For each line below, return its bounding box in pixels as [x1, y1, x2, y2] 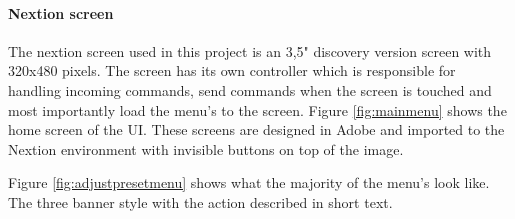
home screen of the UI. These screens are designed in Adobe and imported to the [8, 119, 505, 140]
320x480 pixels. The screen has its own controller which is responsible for [8, 60, 456, 81]
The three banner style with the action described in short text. [8, 191, 393, 212]
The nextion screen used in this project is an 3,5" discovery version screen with [8, 40, 492, 61]
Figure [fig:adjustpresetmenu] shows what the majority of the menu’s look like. [8, 172, 490, 193]
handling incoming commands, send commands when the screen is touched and [8, 79, 492, 100]
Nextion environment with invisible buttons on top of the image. [8, 138, 404, 159]
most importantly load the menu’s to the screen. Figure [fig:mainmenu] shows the [8, 99, 507, 120]
